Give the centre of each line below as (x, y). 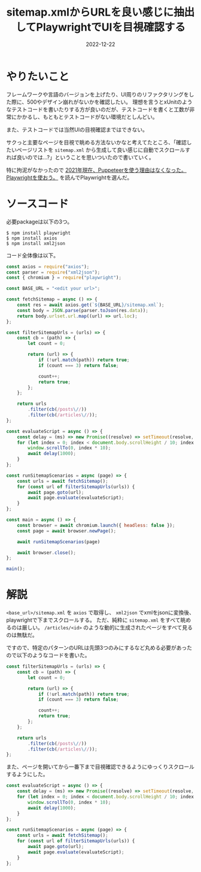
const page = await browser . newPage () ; (67, 531)
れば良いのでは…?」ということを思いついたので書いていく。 (80, 157)
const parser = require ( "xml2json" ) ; (53, 272)
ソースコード (37, 204)
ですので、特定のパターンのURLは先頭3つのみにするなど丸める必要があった (99, 648)
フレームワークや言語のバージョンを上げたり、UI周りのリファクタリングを (98, 94)
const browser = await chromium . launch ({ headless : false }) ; (96, 525)
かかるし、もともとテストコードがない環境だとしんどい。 (87, 117)
